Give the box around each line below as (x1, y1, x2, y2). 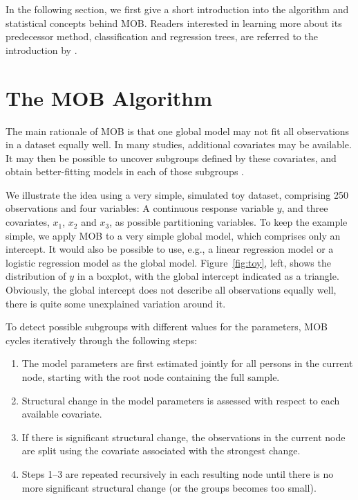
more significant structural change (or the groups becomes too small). (21, 480, 317, 494)
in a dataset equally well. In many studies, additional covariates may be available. (6, 137, 352, 152)
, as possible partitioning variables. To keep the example (109, 215, 348, 229)
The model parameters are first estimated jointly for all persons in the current (21, 356, 353, 370)
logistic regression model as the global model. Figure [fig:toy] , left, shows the (6, 255, 331, 269)
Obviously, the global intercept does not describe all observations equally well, (6, 283, 337, 297)
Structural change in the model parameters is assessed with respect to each (21, 393, 340, 407)
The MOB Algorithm (6, 83, 213, 111)
